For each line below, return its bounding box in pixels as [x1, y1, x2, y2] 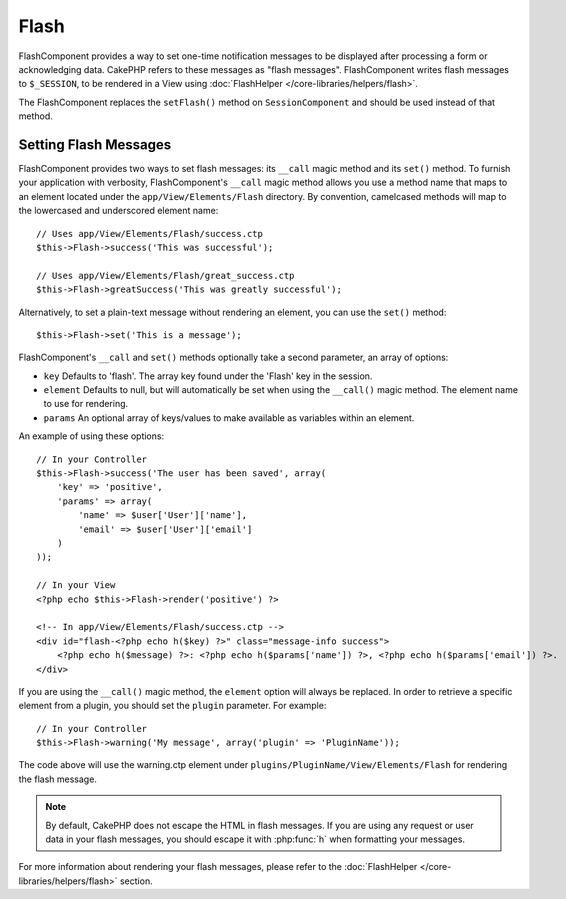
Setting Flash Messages [18, 136, 172, 153]
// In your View [36, 580, 116, 591]
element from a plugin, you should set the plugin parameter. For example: [18, 700, 327, 712]
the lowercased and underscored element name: [18, 205, 219, 217]
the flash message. [18, 773, 97, 785]
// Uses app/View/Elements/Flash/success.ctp [36, 228, 264, 239]
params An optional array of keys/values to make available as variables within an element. [43, 411, 415, 424]
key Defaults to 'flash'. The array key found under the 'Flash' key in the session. [43, 370, 373, 382]
